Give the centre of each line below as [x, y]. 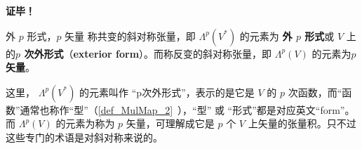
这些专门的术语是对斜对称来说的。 [84, 137]
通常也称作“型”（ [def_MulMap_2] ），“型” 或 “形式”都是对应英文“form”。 [187, 109]
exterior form [106, 53]
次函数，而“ [315, 92]
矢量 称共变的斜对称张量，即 [130, 35]
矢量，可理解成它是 [170, 123]
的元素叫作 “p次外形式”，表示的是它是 [167, 92]
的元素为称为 [85, 123]
